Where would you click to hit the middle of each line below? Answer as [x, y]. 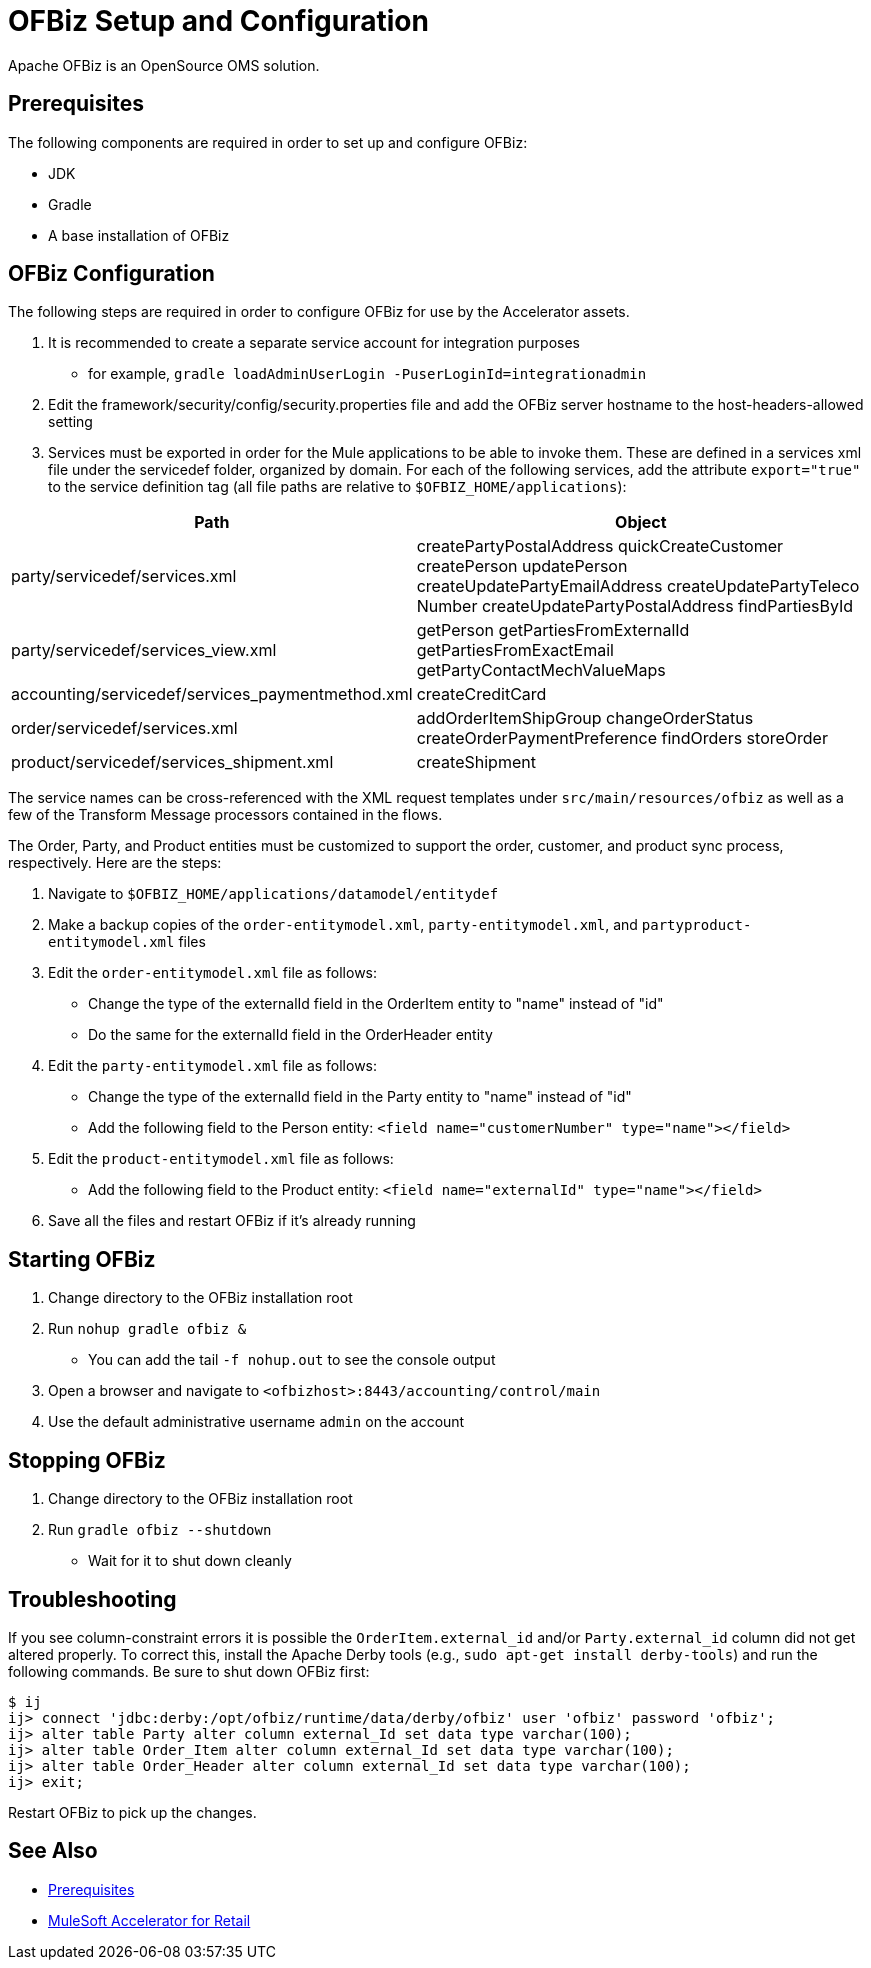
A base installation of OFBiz [139, 235]
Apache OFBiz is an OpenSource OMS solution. [164, 65]
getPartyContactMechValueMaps [541, 670]
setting [70, 422]
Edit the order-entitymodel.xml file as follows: [213, 973]
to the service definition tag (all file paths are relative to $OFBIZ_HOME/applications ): [337, 487]
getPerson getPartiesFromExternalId [553, 630]
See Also [53, 1851]
